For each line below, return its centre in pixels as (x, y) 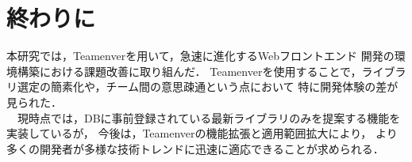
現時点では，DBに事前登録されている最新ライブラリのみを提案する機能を (209, 117)
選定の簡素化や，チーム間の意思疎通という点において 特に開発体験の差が (208, 87)
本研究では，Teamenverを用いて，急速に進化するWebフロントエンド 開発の (200, 56)
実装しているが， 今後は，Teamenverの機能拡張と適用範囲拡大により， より (202, 133)
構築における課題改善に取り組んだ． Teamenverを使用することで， (189, 71)
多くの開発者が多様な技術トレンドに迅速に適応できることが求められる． (195, 148)
